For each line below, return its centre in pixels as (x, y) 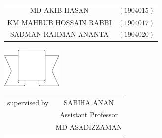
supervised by (28, 102)
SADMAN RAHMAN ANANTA (59, 34)
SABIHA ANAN (89, 102)
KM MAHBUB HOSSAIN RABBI (60, 22)
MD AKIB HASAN (59, 10)
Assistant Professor (89, 115)
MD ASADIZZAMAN (89, 126)
